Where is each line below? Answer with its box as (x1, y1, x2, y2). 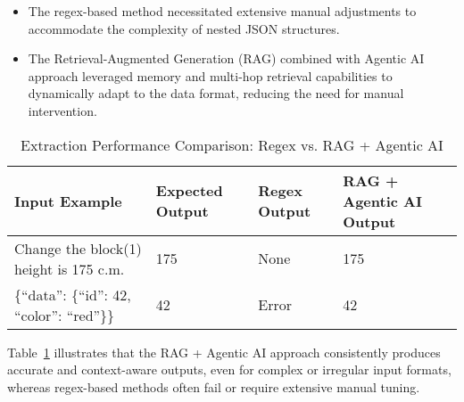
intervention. (28, 101, 97, 119)
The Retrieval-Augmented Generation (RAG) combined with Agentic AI (28, 49, 425, 68)
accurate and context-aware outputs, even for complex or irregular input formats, (7, 360, 452, 379)
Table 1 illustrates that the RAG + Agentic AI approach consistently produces (7, 342, 441, 361)
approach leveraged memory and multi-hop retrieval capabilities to (28, 66, 393, 85)
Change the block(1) (14, 237, 142, 258)
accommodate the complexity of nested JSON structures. (28, 19, 340, 37)
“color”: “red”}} (14, 304, 115, 325)
